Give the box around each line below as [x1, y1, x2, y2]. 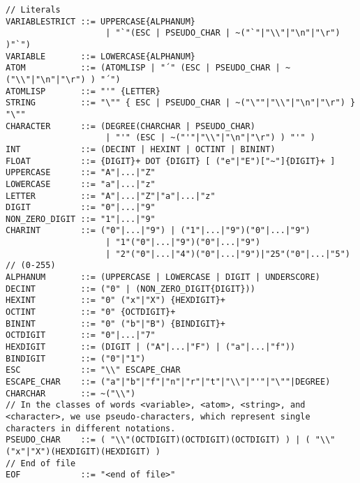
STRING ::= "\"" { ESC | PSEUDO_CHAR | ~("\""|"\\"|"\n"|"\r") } [6, 98, 356, 108]
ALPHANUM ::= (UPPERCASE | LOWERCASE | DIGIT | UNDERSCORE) [6, 272, 321, 283]
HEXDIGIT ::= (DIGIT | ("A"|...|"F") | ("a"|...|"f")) [6, 342, 296, 352]
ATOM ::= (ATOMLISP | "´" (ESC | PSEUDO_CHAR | [6, 63, 280, 73]
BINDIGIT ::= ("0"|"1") [6, 353, 146, 364]
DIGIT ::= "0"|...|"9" [6, 202, 156, 213]
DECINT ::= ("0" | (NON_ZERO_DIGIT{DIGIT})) [6, 283, 255, 294]
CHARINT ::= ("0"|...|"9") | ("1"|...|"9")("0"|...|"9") [6, 225, 310, 236]
